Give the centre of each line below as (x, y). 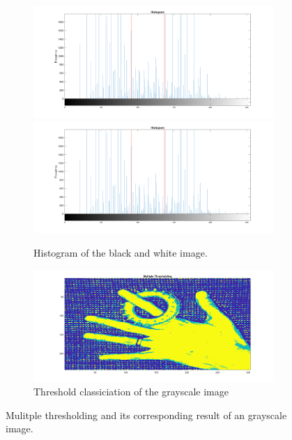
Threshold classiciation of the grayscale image (131, 392)
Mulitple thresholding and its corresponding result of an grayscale (146, 415)
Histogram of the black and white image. (121, 252)
